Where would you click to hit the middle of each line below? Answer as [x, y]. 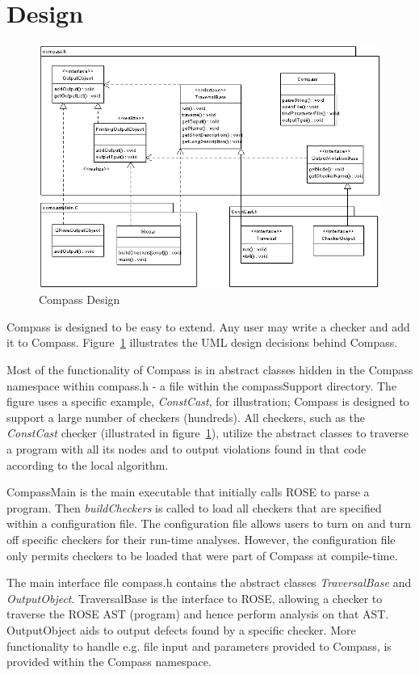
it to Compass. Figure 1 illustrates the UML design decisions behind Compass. [202, 342]
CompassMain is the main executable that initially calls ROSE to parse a [188, 492]
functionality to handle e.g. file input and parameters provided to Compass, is [199, 645]
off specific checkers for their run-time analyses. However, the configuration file [201, 539]
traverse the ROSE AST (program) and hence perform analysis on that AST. [198, 614]
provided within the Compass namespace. [109, 662]
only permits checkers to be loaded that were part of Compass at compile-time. [202, 555]
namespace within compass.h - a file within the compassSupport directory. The [202, 385]
